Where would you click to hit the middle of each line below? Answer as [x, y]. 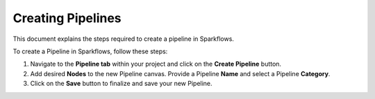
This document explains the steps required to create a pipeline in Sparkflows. [123, 39]
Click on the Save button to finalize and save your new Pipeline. [121, 84]
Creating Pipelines [67, 18]
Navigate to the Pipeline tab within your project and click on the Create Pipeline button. [156, 64]
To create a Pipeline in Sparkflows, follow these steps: [90, 51]
